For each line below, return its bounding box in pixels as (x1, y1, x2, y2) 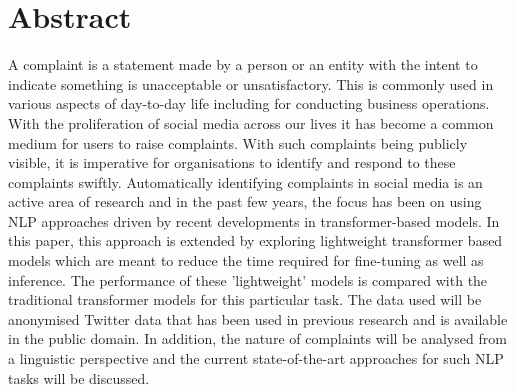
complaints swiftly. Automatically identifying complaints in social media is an (8, 171, 483, 192)
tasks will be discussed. (8, 367, 150, 388)
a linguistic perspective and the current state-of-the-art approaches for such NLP (8, 348, 504, 369)
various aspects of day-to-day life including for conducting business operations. (8, 93, 490, 114)
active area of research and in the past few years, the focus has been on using (8, 191, 482, 212)
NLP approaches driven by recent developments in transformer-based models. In (8, 210, 500, 231)
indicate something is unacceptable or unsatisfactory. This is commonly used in (8, 73, 494, 94)
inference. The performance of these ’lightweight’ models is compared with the (8, 269, 488, 290)
